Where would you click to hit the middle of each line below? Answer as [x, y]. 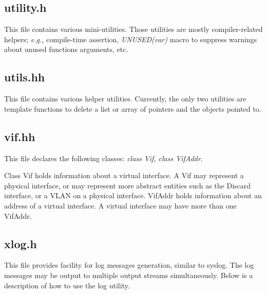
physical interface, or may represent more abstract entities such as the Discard [128, 185]
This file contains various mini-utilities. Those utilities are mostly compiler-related [133, 29]
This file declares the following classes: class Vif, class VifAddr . [103, 158]
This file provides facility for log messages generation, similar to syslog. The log [129, 265]
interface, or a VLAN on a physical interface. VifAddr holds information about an [133, 195]
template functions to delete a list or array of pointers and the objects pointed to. [133, 108]
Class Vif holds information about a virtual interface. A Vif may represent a [124, 175]
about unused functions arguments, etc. [66, 49]
